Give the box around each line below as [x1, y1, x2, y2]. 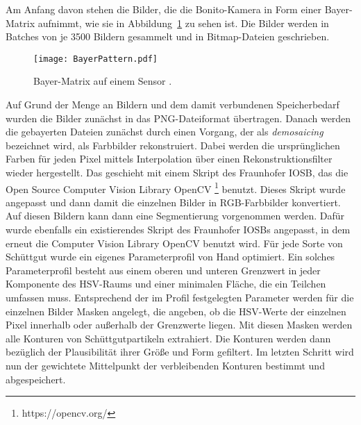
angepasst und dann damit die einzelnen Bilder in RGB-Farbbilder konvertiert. [6, 194, 341, 209]
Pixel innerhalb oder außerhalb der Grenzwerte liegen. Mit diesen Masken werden [6, 317, 353, 332]
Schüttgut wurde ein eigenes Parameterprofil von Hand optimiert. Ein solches [6, 249, 335, 264]
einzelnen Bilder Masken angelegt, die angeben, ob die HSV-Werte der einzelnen [6, 303, 346, 318]
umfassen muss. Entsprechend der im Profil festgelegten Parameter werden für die [6, 290, 354, 304]
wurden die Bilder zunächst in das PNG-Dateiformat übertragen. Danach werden [6, 110, 351, 125]
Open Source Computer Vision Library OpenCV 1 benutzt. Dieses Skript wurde [6, 179, 346, 196]
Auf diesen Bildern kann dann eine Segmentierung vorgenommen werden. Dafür [6, 208, 344, 223]
